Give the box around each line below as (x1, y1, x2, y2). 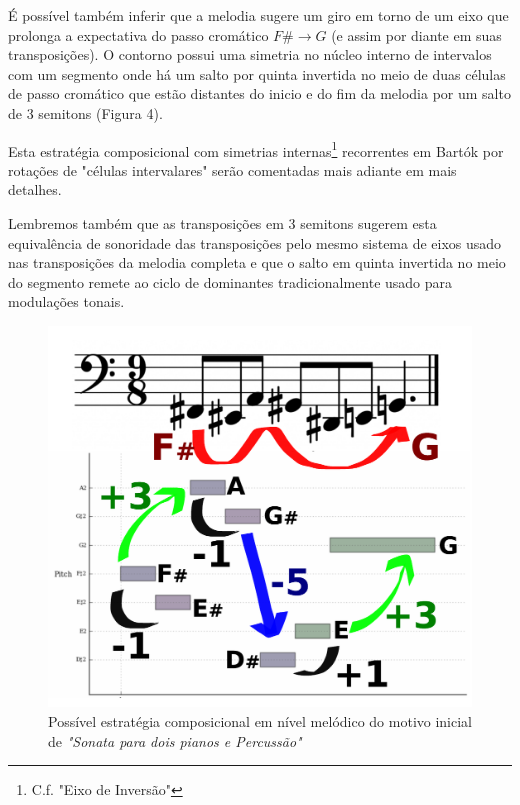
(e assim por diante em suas (331, 24, 502, 45)
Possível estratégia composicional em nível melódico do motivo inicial (48, 710, 473, 731)
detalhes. (8, 179, 62, 200)
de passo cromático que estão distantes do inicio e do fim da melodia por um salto (8, 83, 511, 104)
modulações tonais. (8, 291, 125, 312)
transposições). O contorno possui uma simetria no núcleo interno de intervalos (8, 44, 492, 65)
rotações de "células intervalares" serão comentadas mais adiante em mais (8, 159, 457, 180)
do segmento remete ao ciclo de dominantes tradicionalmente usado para (8, 271, 453, 292)
